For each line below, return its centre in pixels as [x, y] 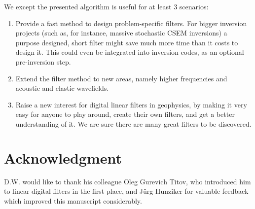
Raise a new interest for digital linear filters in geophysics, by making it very [131, 104]
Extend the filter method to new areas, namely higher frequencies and [121, 78]
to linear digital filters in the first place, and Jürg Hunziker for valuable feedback [126, 191]
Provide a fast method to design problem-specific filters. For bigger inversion [131, 23]
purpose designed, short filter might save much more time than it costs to [127, 42]
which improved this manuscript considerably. [73, 200]
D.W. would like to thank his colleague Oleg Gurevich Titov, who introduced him [127, 181]
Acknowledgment [63, 157]
